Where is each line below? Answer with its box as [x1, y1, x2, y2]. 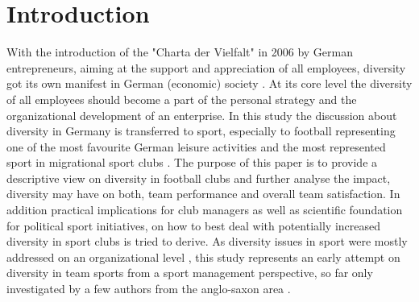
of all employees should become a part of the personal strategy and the [6, 90, 357, 107]
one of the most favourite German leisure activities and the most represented [6, 138, 386, 155]
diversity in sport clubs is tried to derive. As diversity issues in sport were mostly [6, 233, 408, 250]
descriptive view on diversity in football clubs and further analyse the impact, [6, 169, 391, 186]
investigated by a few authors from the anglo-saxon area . [6, 280, 291, 297]
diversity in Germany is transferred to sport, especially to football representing [6, 122, 396, 139]
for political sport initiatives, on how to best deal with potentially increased [6, 217, 381, 234]
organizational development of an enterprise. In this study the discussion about [6, 106, 397, 123]
